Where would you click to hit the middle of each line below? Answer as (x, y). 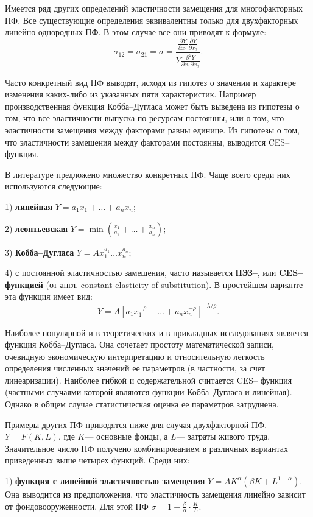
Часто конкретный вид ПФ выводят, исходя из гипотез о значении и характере (150, 82)
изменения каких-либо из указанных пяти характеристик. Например (131, 94)
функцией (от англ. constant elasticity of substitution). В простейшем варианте (154, 284)
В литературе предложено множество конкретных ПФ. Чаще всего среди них (148, 174)
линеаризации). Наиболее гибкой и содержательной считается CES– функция (149, 380)
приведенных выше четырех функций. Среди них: (97, 460)
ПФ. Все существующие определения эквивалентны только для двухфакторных (152, 20)
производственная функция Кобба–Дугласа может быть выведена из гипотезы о (152, 106)
